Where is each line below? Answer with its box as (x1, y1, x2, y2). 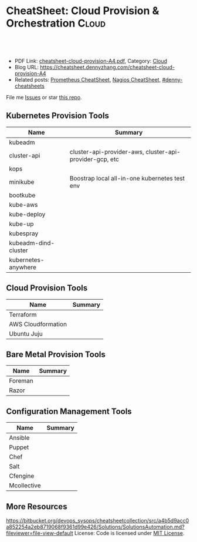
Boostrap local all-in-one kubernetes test (69, 174, 185, 182)
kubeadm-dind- (9, 239, 55, 247)
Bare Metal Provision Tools (6, 349, 106, 359)
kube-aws (9, 200, 38, 209)
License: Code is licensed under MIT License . (74, 530, 185, 536)
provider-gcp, (69, 155, 109, 163)
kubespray (9, 229, 39, 237)
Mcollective (9, 481, 41, 490)
